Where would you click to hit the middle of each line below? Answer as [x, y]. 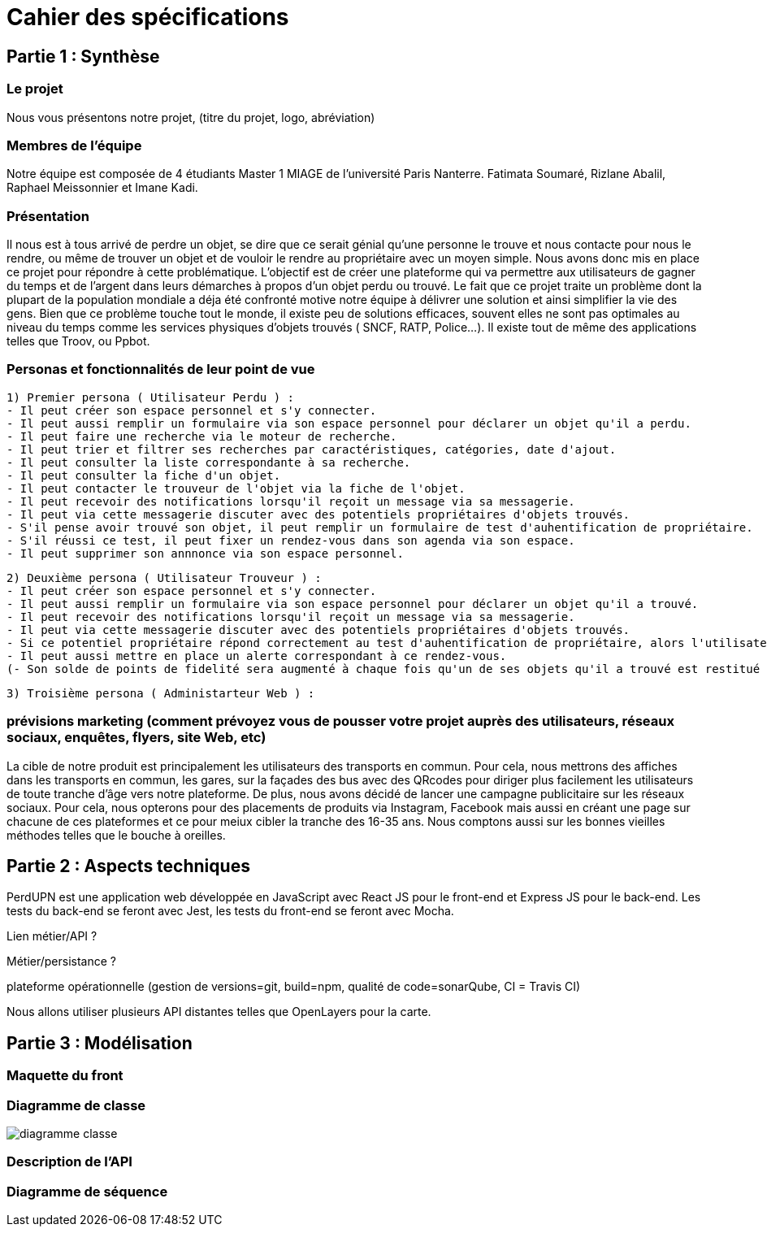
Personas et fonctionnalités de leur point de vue [161, 369]
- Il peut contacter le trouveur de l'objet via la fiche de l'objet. [236, 488]
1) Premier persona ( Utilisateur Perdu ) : [151, 397]
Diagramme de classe [76, 1105]
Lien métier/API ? [52, 936]
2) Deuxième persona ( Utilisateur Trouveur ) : [164, 577]
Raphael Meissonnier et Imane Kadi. [102, 188]
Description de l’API [69, 1162]
